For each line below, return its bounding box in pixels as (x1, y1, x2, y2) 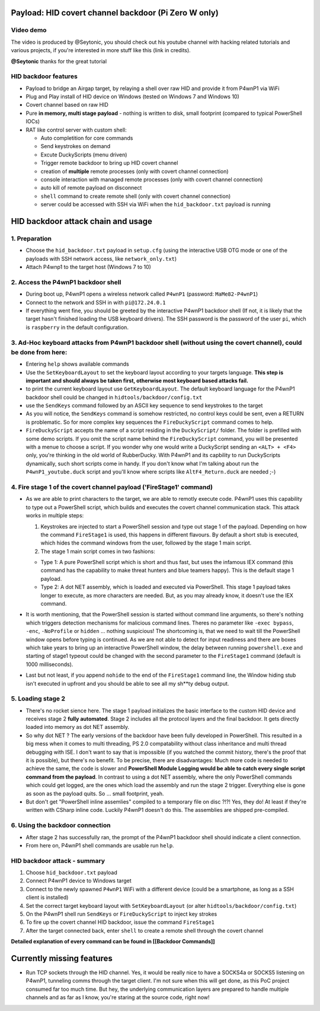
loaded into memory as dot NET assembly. (25, 724, 130, 731)
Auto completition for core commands (40, 135, 133, 142)
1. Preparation (11, 234, 52, 242)
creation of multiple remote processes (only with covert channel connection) (40, 168, 229, 175)
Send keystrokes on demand (40, 143, 111, 150)
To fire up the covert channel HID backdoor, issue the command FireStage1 (25, 919, 215, 926)
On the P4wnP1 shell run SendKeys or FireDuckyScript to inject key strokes (25, 910, 217, 917)
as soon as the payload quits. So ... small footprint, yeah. (25, 790, 164, 797)
